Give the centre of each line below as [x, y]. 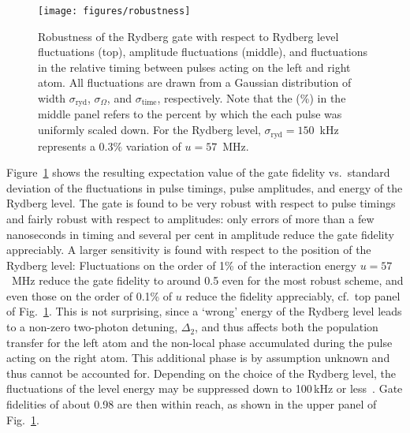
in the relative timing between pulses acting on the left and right [194, 67]
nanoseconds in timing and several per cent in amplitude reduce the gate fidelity [200, 234]
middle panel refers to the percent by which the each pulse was [190, 114]
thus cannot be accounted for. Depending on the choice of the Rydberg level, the [201, 373]
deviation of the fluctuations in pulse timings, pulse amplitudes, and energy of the [205, 187]
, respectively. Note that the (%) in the [252, 98]
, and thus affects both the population [287, 327]
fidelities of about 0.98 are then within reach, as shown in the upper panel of [192, 404]
